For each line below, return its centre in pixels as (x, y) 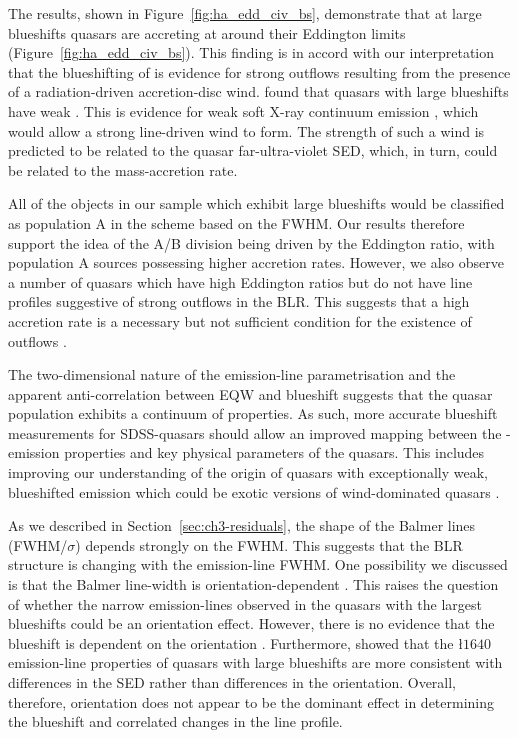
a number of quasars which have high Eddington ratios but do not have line (240, 281)
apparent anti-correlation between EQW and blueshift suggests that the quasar (250, 393)
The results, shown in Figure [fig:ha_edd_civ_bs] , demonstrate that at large (245, 13)
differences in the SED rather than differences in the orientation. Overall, (232, 682)
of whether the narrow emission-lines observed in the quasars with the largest (245, 603)
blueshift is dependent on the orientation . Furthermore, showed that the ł (235, 642)
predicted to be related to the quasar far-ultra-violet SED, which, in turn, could (253, 150)
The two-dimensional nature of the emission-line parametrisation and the (232, 374)
